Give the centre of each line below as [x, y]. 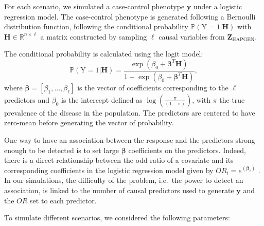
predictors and [27, 99]
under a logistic [218, 6]
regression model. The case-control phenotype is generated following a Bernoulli [130, 16]
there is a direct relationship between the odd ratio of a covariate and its [119, 160]
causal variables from [192, 36]
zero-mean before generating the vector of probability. [89, 123]
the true [232, 99]
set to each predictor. [63, 200]
